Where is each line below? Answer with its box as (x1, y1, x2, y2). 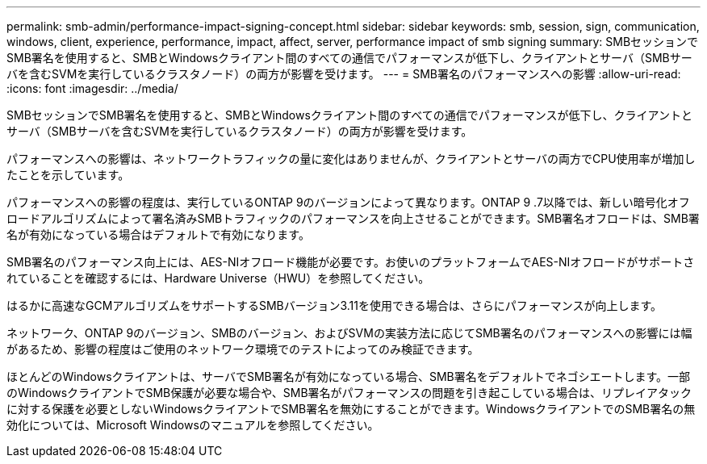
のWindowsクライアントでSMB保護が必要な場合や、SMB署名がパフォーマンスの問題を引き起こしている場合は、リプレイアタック (6, 386, 692, 399)
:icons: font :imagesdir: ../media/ (6, 82, 178, 95)
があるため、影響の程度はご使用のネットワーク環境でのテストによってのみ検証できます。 (6, 342, 479, 356)
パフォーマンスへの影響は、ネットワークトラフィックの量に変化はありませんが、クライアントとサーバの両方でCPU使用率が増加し (6, 152, 696, 165)
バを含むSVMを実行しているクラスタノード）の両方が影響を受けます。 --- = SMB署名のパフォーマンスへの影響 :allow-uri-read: (6, 67, 681, 81)
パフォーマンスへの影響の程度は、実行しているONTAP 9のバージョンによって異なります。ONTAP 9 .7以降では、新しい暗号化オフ (6, 195, 690, 209)
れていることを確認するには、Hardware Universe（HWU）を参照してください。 (6, 271, 430, 285)
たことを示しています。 (6, 168, 130, 182)
